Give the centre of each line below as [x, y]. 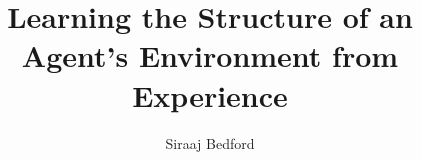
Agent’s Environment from [210, 55]
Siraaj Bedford [210, 142]
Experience [210, 94]
